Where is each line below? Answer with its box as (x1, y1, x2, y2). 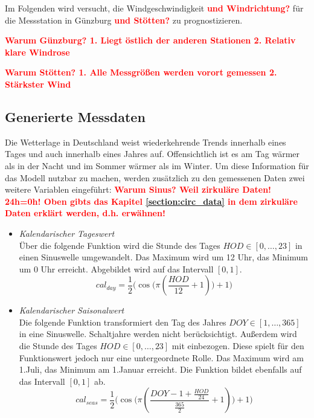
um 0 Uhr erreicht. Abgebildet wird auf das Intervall (19, 262, 214, 275)
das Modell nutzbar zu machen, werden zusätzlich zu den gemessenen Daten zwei (5, 171, 305, 184)
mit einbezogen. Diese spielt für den (171, 339, 304, 352)
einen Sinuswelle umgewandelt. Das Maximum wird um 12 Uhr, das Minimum (19, 251, 308, 263)
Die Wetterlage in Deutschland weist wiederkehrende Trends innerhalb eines (5, 135, 286, 148)
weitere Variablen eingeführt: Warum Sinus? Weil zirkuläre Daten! (5, 183, 272, 196)
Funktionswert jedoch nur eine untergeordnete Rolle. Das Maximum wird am (19, 351, 304, 364)
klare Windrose (5, 45, 70, 58)
